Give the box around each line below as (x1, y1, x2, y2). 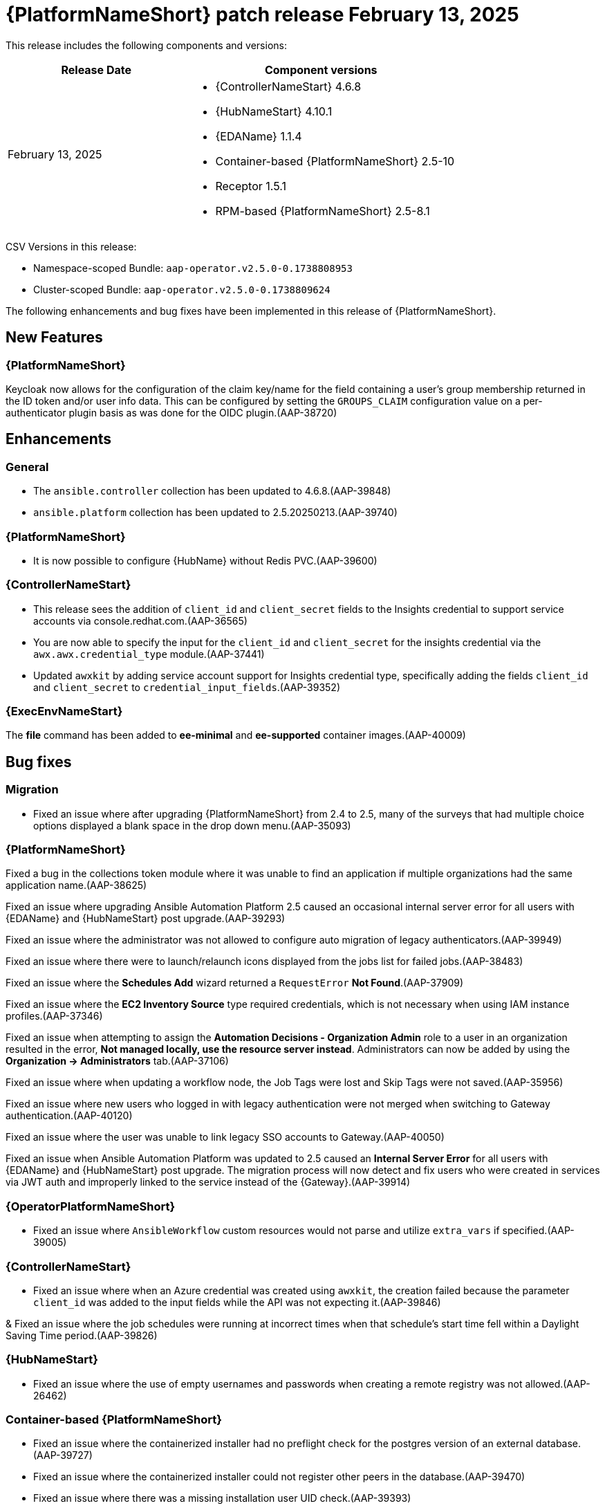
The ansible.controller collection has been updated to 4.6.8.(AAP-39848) (33, 485, 391, 497)
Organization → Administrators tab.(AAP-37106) (6, 1055, 229, 1067)
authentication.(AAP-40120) (6, 1110, 133, 1122)
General (6, 459, 49, 474)
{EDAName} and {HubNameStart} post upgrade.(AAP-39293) (6, 912, 286, 925)
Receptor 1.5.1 (215, 178, 286, 193)
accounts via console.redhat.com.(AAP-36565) (33, 614, 248, 627)
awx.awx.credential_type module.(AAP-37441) (33, 647, 265, 660)
